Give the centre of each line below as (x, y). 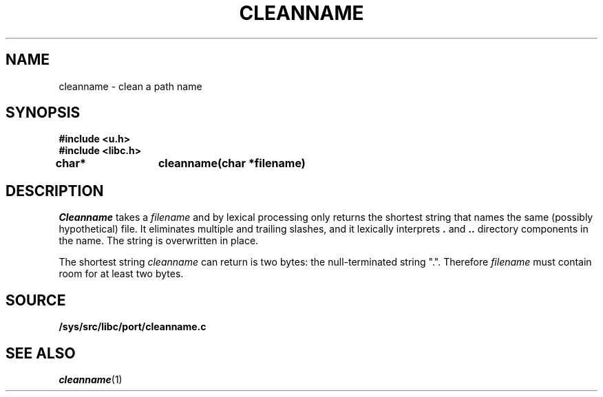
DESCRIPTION (55, 191)
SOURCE (36, 300)
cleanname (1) (91, 379)
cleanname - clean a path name (130, 86)
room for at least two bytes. (121, 274)
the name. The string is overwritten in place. (159, 241)
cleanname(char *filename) (232, 163)
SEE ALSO (41, 353)
